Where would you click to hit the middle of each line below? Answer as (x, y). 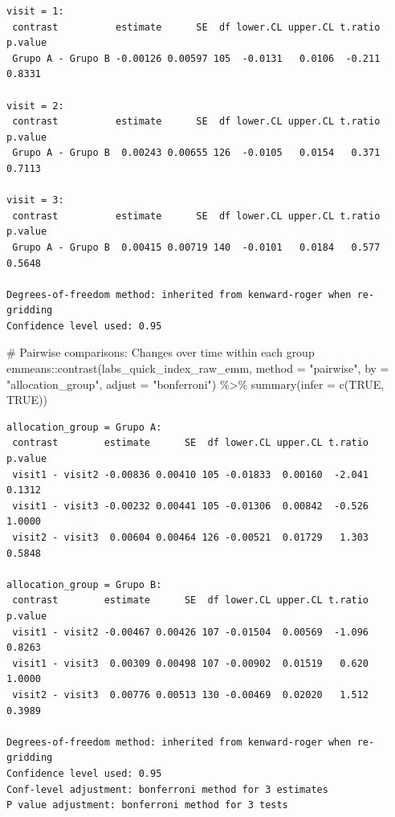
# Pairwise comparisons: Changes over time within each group (161, 352)
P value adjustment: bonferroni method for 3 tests (147, 805)
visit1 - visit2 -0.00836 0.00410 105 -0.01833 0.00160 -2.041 (191, 474)
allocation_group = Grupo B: (84, 584)
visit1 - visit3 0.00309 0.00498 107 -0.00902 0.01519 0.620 (191, 663)
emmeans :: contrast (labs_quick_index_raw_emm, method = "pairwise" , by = (198, 368)
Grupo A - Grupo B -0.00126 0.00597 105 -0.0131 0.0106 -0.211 (196, 58)
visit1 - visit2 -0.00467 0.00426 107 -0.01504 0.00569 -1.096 (191, 632)
